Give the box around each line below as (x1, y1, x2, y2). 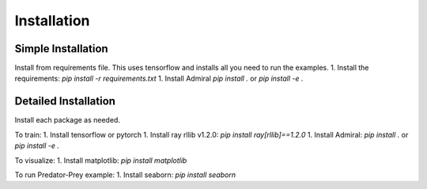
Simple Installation (14, 42, 108, 55)
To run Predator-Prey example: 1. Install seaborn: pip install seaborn (14, 170, 236, 180)
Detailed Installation (14, 95, 116, 108)
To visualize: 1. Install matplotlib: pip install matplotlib (14, 155, 187, 165)
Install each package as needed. (14, 115, 120, 125)
